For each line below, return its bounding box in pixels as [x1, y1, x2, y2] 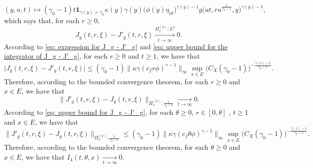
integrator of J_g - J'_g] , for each [4, 51, 107, 61]
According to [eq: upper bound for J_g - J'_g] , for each [4, 107, 174, 117]
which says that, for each [4, 15, 80, 25]
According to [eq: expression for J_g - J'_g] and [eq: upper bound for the [4, 41, 228, 51]
